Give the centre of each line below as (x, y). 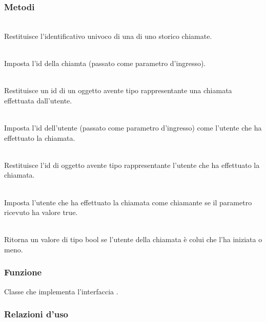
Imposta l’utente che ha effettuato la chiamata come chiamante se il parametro (128, 202)
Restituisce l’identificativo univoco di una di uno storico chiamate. (108, 36)
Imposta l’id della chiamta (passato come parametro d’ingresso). (105, 63)
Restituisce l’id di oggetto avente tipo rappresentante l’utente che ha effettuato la (132, 165)
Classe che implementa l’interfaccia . (61, 291)
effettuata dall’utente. (38, 100)
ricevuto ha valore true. (41, 212)
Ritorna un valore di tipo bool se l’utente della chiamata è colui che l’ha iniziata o (133, 239)
